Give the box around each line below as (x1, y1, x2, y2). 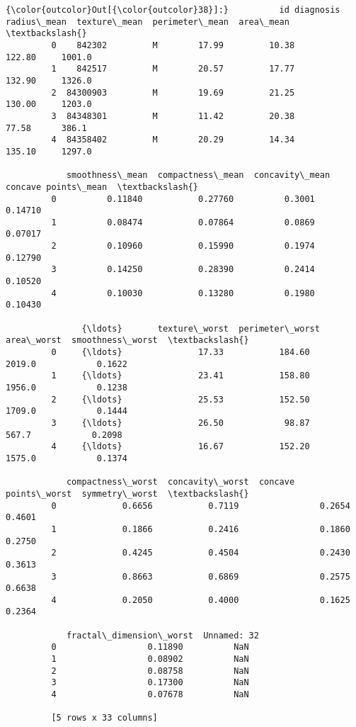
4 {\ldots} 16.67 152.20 (51, 441, 310, 452)
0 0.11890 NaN (51, 642, 249, 653)
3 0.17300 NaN (51, 677, 249, 688)
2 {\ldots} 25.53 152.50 (51, 394, 310, 405)
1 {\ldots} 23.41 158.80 (51, 371, 310, 381)
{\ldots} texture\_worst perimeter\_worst (81, 323, 320, 334)
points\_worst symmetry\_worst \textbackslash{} (6, 488, 249, 499)
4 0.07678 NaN (51, 689, 249, 700)
